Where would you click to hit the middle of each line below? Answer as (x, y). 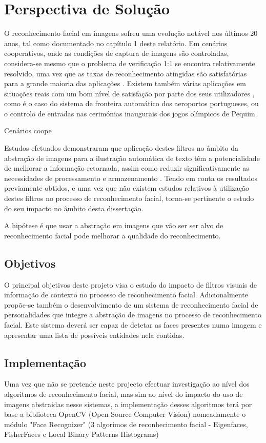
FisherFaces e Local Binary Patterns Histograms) (81, 434)
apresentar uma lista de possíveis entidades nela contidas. (94, 335)
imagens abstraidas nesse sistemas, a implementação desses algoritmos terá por (128, 404)
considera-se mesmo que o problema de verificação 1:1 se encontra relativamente (130, 63)
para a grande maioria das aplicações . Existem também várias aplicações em (125, 83)
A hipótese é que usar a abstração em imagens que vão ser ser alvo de (114, 225)
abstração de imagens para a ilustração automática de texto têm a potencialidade (132, 158)
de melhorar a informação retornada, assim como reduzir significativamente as (127, 168)
